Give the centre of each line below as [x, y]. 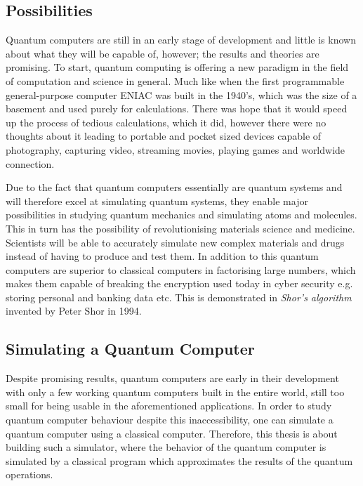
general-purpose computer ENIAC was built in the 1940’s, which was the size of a [181, 94]
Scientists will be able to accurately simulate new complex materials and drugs [175, 242]
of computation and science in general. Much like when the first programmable [175, 80]
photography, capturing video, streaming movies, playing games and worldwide [176, 149]
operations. [29, 474]
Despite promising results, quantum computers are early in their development [172, 378]
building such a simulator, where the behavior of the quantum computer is [166, 447]
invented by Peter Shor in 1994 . [74, 311]
